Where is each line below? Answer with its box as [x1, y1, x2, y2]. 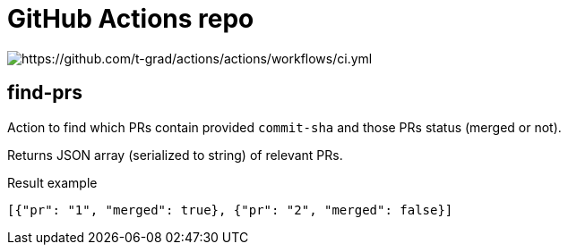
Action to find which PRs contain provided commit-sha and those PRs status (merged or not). [7, 119, 562, 135]
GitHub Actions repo [7, 4, 254, 34]
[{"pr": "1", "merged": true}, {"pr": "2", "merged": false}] [7, 202, 453, 217]
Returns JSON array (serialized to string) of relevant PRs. [7, 147, 343, 163]
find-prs [7, 81, 82, 105]
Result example [7, 174, 98, 190]
